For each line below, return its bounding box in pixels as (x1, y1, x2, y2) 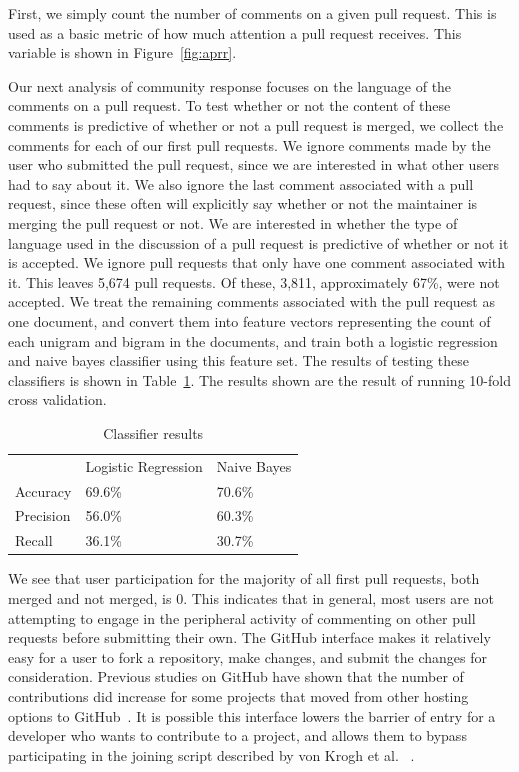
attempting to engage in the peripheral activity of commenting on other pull (8, 607, 476, 628)
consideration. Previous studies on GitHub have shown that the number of (8, 666, 464, 687)
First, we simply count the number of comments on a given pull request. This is (8, 3, 497, 23)
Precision (15, 505, 71, 526)
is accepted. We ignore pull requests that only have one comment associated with (8, 252, 506, 273)
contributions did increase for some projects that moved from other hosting (8, 685, 469, 706)
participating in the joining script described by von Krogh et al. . (8, 744, 415, 765)
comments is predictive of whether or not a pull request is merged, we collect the (8, 114, 504, 135)
